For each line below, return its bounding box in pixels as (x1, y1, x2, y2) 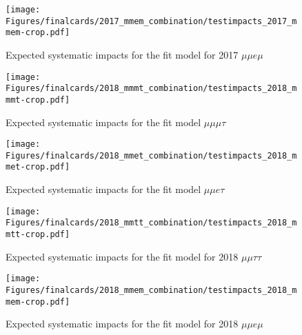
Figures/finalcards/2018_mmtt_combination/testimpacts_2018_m (6, 218, 297, 228)
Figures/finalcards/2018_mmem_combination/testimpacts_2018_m (6, 285, 297, 295)
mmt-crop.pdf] (6, 94, 70, 105)
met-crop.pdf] (6, 162, 70, 172)
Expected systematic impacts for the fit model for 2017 (6, 47, 239, 61)
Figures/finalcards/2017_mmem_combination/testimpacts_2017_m (6, 16, 297, 26)
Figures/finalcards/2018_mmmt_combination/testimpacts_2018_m (6, 83, 297, 94)
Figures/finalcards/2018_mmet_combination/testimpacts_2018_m (6, 150, 297, 161)
